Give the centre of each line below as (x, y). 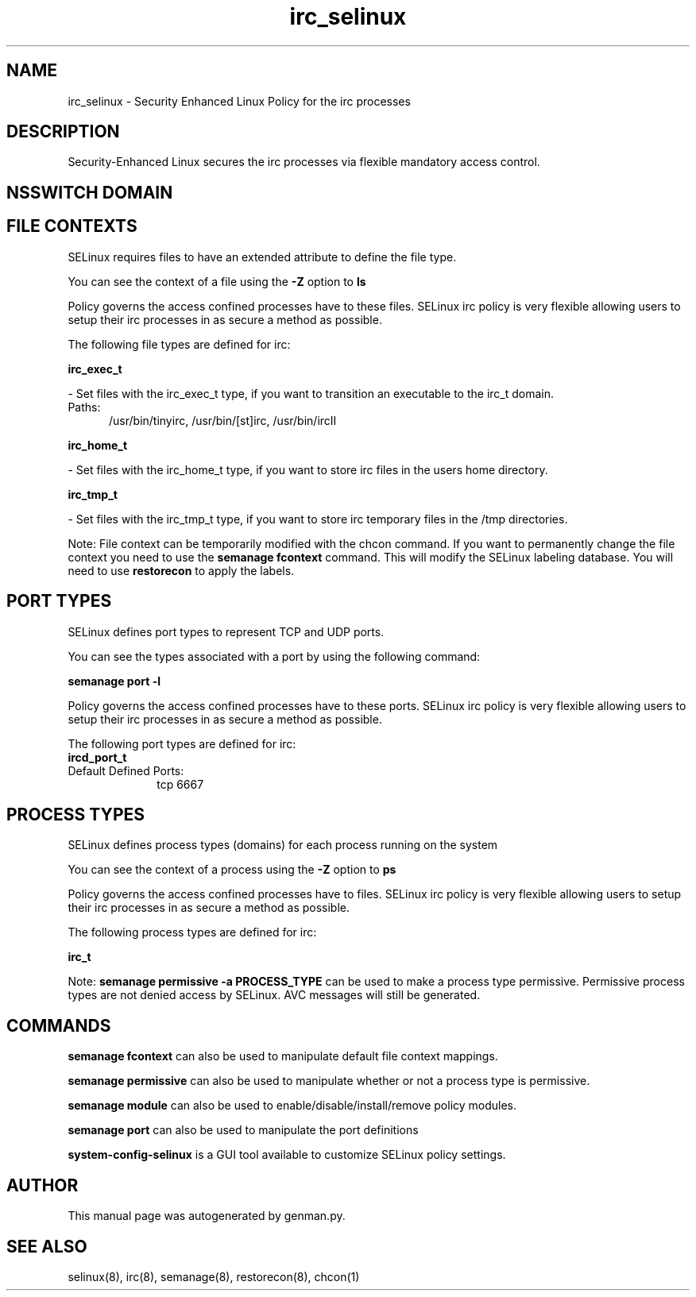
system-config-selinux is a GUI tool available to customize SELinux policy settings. (287, 1155)
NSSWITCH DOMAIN (90, 192)
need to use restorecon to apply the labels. (181, 570)
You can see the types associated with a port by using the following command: (274, 656)
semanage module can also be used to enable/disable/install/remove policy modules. (292, 1106)
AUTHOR (43, 1185)
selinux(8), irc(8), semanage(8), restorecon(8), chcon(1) (214, 1276)
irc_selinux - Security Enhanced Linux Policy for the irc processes (239, 101)
